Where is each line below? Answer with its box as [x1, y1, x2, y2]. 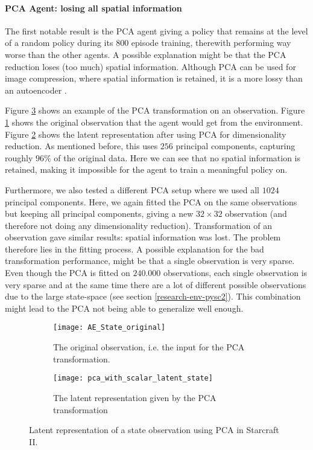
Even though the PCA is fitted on [5, 266, 130, 279]
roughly [5, 151, 33, 164]
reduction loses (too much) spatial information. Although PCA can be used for [5, 60, 296, 72]
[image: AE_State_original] [53, 323, 166, 332]
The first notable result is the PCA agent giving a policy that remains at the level [5, 24, 308, 37]
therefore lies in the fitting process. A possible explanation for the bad [5, 242, 264, 255]
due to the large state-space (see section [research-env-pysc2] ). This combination [5, 290, 301, 303]
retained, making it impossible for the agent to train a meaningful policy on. [5, 163, 288, 176]
